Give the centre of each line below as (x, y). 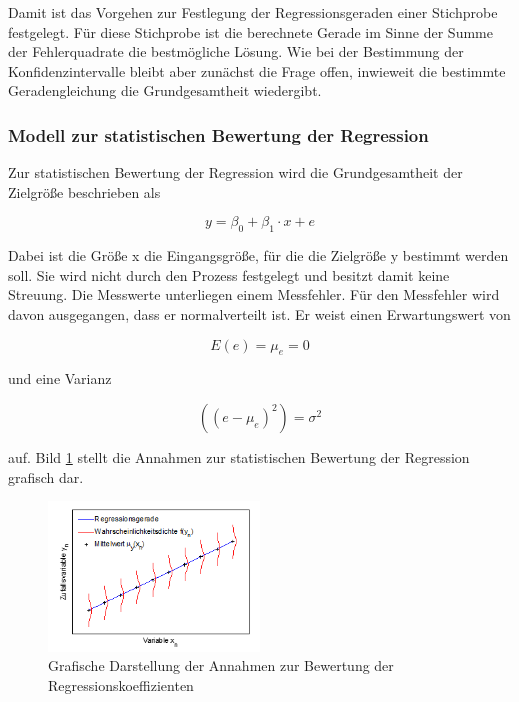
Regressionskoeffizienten (121, 684)
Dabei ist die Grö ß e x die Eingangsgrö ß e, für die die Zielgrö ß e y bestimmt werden (258, 255)
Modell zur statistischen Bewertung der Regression (218, 134)
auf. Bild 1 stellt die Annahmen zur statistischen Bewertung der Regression (239, 456)
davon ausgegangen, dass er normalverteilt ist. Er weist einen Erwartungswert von (259, 313)
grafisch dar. (46, 476)
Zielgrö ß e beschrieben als (84, 191)
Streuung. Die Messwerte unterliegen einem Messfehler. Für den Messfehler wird (254, 294)
